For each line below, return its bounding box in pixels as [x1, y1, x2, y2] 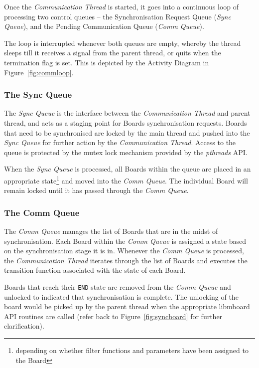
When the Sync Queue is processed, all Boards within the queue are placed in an [4, 164, 251, 174]
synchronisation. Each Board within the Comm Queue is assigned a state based [4, 235, 247, 246]
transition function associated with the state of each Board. [4, 265, 186, 275]
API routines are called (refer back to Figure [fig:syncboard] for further [4, 311, 223, 321]
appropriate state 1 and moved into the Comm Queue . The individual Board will [4, 174, 248, 185]
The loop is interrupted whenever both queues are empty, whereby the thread [4, 37, 241, 48]
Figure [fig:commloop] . [4, 67, 74, 77]
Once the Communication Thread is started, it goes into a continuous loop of [4, 1, 239, 11]
